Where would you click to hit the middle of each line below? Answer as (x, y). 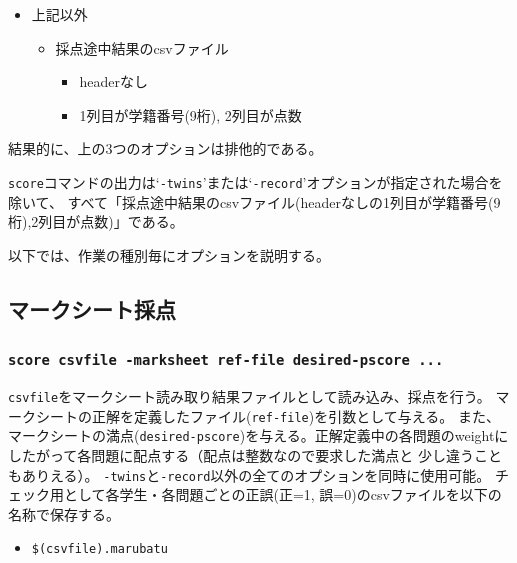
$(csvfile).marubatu (99, 549)
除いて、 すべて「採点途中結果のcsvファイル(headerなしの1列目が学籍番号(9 (254, 201)
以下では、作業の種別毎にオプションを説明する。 (169, 254)
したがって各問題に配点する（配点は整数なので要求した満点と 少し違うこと (255, 454)
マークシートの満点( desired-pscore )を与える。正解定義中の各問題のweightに (258, 435)
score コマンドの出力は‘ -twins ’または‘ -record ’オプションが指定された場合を (255, 181)
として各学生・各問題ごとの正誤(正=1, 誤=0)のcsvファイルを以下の (282, 494)
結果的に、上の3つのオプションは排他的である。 (165, 148)
